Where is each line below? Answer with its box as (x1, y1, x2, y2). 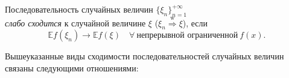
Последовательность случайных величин (5, 3, 153, 15)
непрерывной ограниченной (136, 31, 238, 40)
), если (182, 16, 208, 29)
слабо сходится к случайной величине (5, 16, 146, 29)
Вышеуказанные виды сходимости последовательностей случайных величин (5, 50, 284, 62)
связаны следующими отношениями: (5, 61, 139, 74)
